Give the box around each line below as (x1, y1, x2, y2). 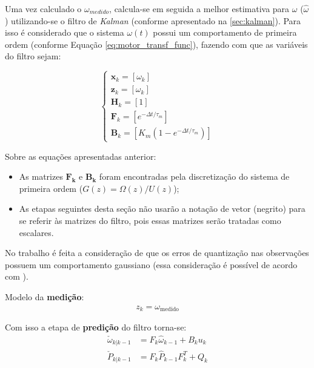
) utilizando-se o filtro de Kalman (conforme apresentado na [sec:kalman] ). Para (5, 14, 301, 27)
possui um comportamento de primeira (153, 26, 297, 39)
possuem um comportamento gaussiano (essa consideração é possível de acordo (5, 258, 298, 271)
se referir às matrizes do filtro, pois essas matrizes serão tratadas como (19, 214, 281, 226)
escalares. (19, 226, 54, 238)
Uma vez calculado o (5, 2, 82, 15)
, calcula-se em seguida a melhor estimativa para (109, 2, 290, 15)
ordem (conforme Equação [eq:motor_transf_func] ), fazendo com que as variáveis (5, 38, 308, 50)
